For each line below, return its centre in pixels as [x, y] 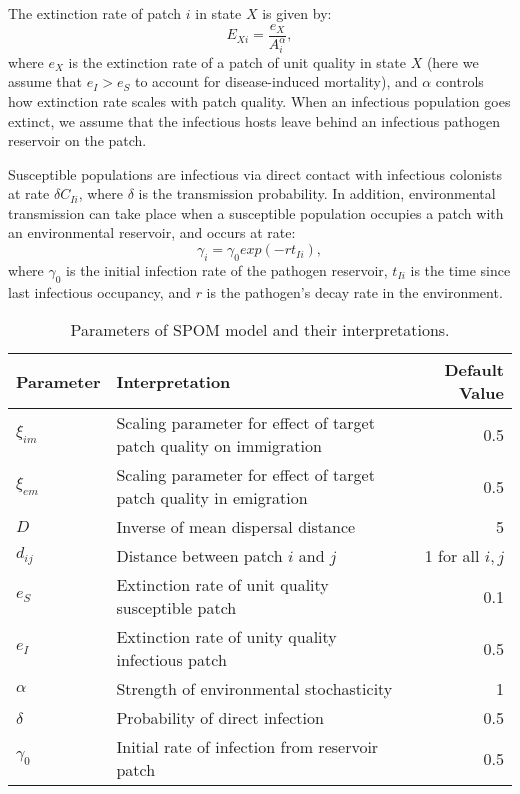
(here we [452, 61]
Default [474, 370]
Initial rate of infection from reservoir [247, 747]
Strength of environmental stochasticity [254, 689]
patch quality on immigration [219, 446]
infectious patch [171, 660]
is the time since [460, 269]
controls [459, 81]
